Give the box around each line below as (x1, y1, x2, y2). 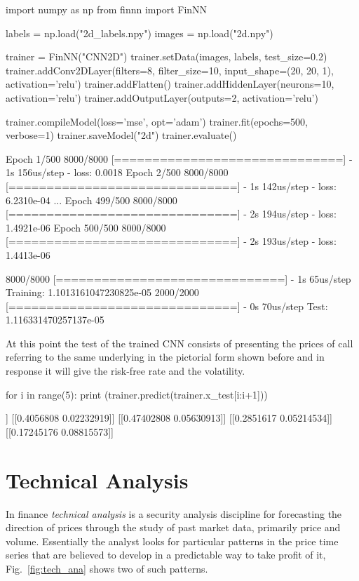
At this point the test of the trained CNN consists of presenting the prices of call (6, 335, 353, 350)
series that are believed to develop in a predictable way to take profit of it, (6, 547, 326, 562)
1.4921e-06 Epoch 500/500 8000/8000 (6, 220, 166, 234)
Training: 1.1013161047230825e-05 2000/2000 (6, 285, 199, 300)
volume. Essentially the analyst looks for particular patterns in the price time (6, 533, 339, 548)
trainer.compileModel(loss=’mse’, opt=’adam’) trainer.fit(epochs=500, (6, 114, 309, 128)
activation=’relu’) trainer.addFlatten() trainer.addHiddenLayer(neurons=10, (6, 76, 334, 91)
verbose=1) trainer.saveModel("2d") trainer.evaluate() (6, 128, 237, 142)
